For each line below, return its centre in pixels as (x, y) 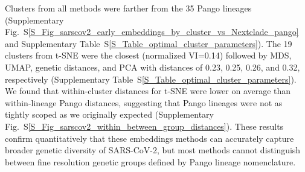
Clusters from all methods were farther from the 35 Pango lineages (128, 8)
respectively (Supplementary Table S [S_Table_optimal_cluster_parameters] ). (151, 79)
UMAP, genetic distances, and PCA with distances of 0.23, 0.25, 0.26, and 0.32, (152, 67)
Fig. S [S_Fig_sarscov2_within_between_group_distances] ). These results (144, 126)
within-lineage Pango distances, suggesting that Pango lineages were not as (144, 102)
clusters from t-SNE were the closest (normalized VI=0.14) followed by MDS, (148, 55)
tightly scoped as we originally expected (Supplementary (109, 114)
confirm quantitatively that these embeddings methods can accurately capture (149, 138)
